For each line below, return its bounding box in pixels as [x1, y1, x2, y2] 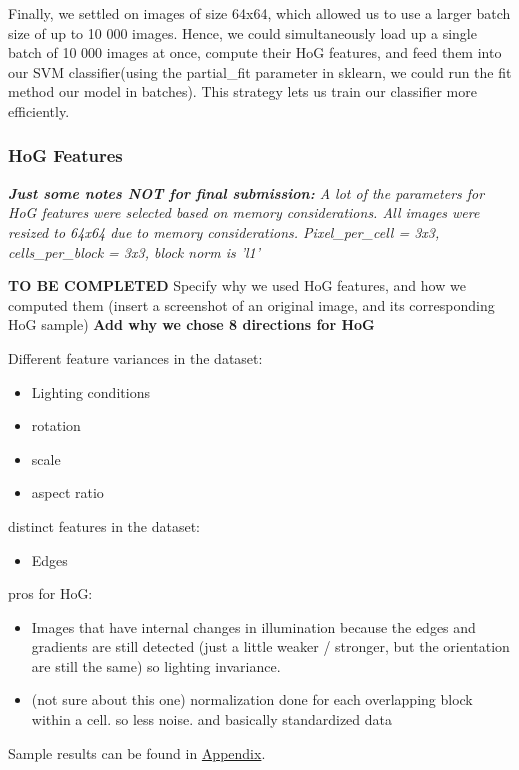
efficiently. [8, 100, 70, 121]
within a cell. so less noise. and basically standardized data [31, 709, 393, 730]
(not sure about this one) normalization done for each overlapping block [31, 689, 473, 710]
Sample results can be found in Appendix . [8, 742, 266, 763]
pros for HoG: [8, 583, 93, 604]
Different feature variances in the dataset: [8, 347, 263, 368]
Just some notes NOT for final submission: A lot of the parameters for [8, 182, 485, 203]
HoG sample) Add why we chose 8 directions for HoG [8, 314, 375, 335]
